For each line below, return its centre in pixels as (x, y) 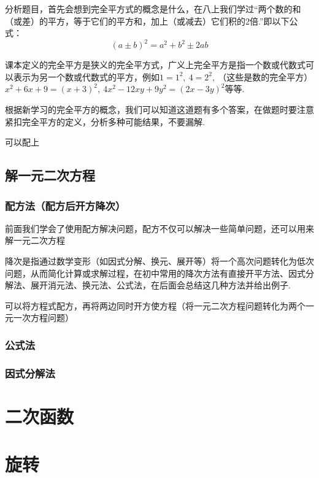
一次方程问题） (43, 318)
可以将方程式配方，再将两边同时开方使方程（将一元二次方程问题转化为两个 (155, 305)
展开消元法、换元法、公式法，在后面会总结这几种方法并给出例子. (160, 285)
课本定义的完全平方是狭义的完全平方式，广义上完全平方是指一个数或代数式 (155, 65)
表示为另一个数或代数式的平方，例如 (86, 76)
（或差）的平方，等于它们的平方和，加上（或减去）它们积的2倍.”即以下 (147, 21)
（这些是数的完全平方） (265, 76)
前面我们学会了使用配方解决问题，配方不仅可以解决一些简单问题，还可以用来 (159, 228)
